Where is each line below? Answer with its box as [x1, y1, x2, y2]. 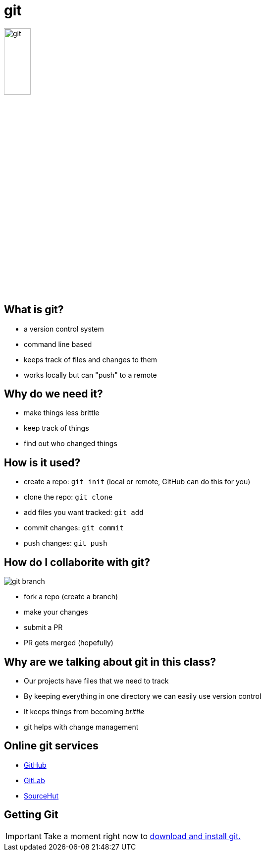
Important [5, 831, 42, 841]
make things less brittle [24, 408, 100, 417]
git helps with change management [24, 722, 139, 731]
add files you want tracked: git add [24, 508, 144, 517]
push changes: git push [24, 539, 107, 548]
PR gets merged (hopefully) [24, 638, 113, 647]
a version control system [24, 324, 104, 333]
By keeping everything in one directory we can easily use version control [24, 691, 262, 700]
